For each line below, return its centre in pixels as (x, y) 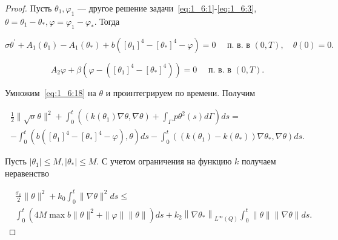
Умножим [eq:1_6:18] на (51, 92)
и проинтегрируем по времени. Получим (181, 92)
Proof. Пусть (28, 8)
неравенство (27, 173)
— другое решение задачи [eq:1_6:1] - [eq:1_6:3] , (167, 8)
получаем (259, 161)
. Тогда (107, 21)
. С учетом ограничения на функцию (164, 161)
